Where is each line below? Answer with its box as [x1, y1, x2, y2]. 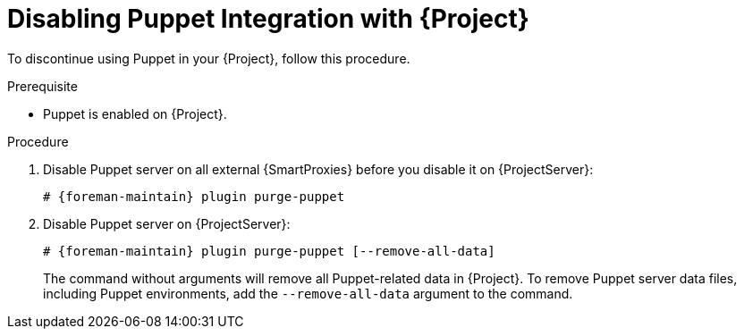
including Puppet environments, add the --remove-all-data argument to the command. [43, 285, 573, 301]
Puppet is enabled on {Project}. [43, 105, 227, 122]
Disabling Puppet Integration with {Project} [7, 4, 529, 34]
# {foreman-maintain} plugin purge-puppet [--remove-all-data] [43, 243, 495, 258]
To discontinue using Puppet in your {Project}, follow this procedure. [7, 50, 410, 66]
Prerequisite [7, 78, 78, 94]
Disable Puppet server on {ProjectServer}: [43, 215, 291, 231]
